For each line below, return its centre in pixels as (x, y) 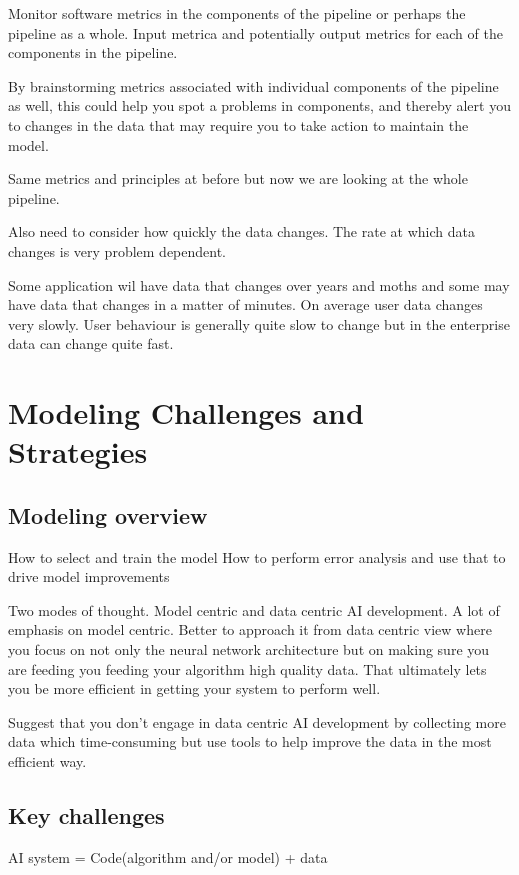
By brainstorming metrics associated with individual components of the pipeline (253, 85)
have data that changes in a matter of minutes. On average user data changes (245, 304)
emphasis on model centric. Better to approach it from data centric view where (250, 629)
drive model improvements (89, 576)
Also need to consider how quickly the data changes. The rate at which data (241, 231)
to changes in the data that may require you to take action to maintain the (238, 124)
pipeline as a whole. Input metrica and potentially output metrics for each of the (255, 32)
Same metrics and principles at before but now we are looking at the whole (238, 178)
